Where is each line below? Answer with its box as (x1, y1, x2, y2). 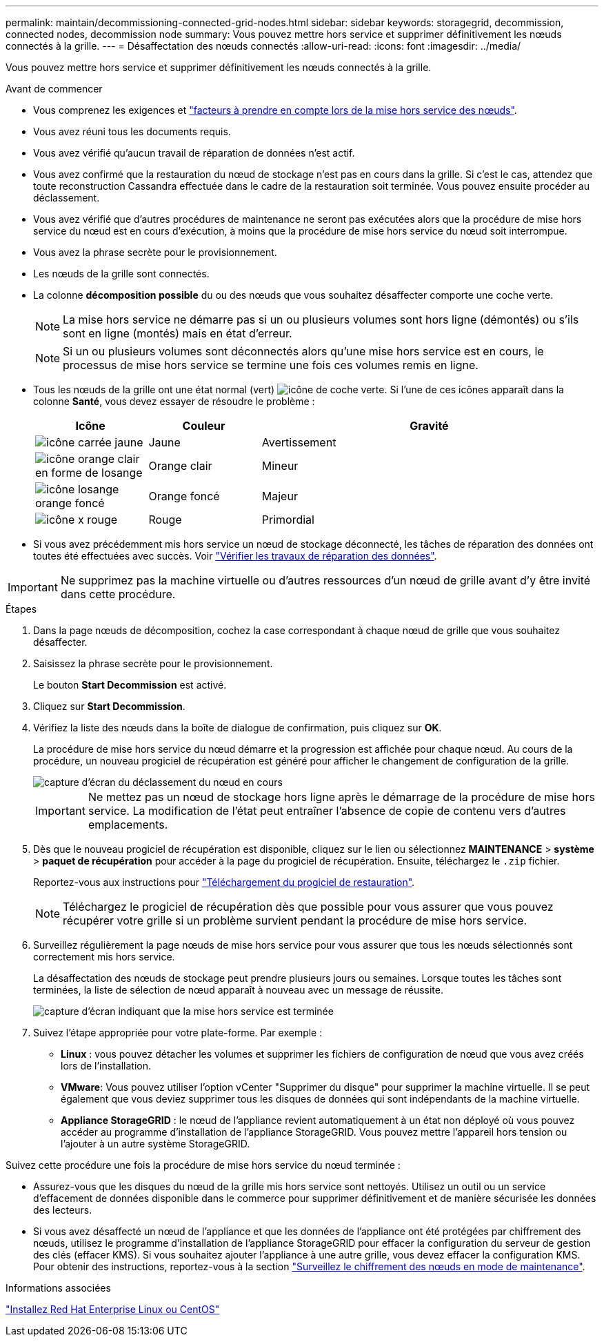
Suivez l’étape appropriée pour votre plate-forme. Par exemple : (33, 1027, 323, 1038)
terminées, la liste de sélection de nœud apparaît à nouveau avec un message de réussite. (33, 984, 443, 996)
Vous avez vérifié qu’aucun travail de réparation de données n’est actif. (33, 147, 355, 159)
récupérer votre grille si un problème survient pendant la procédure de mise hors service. (63, 914, 527, 927)
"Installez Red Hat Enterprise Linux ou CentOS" (6, 1303, 220, 1315)
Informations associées (6, 1282, 111, 1294)
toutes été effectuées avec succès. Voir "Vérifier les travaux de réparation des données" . (33, 550, 437, 562)
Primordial (261, 513, 314, 526)
